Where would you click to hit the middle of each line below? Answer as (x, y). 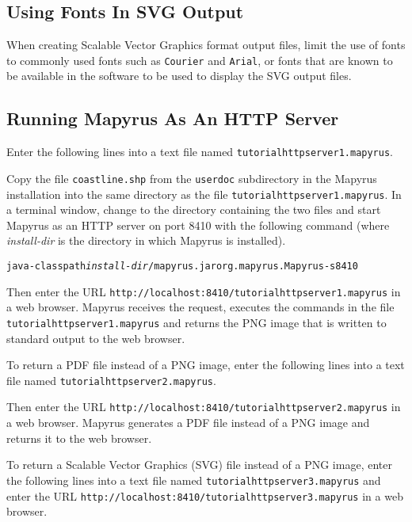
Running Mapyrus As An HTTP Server (173, 118)
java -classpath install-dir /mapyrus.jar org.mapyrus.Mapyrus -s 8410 (182, 266)
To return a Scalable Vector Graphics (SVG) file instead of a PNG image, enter (199, 465)
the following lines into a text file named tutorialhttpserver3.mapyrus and (194, 480)
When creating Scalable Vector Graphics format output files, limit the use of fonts (206, 45)
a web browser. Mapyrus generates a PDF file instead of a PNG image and (188, 423)
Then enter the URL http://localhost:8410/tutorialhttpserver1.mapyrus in (204, 291)
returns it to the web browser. (79, 438)
